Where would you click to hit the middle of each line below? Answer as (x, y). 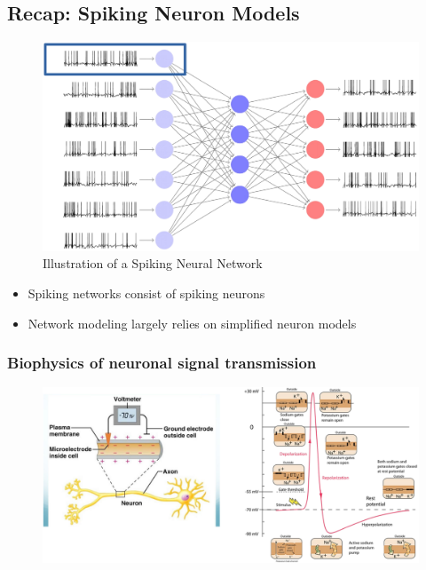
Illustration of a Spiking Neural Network (153, 263)
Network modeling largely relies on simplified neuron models (192, 323)
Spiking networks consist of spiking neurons (146, 293)
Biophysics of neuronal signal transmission (162, 363)
